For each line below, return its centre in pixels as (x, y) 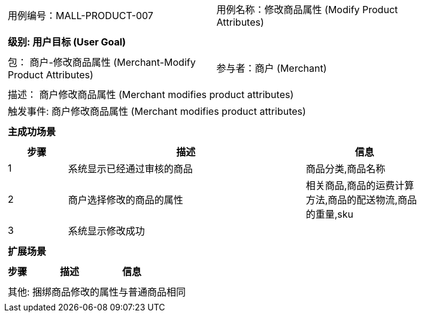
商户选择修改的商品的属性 (125, 200)
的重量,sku (329, 214)
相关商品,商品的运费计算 (360, 185)
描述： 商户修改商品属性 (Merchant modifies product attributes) (151, 95)
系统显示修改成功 (106, 231)
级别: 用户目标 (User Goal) (67, 42)
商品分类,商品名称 (346, 169)
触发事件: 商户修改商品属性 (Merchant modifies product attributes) (157, 111)
